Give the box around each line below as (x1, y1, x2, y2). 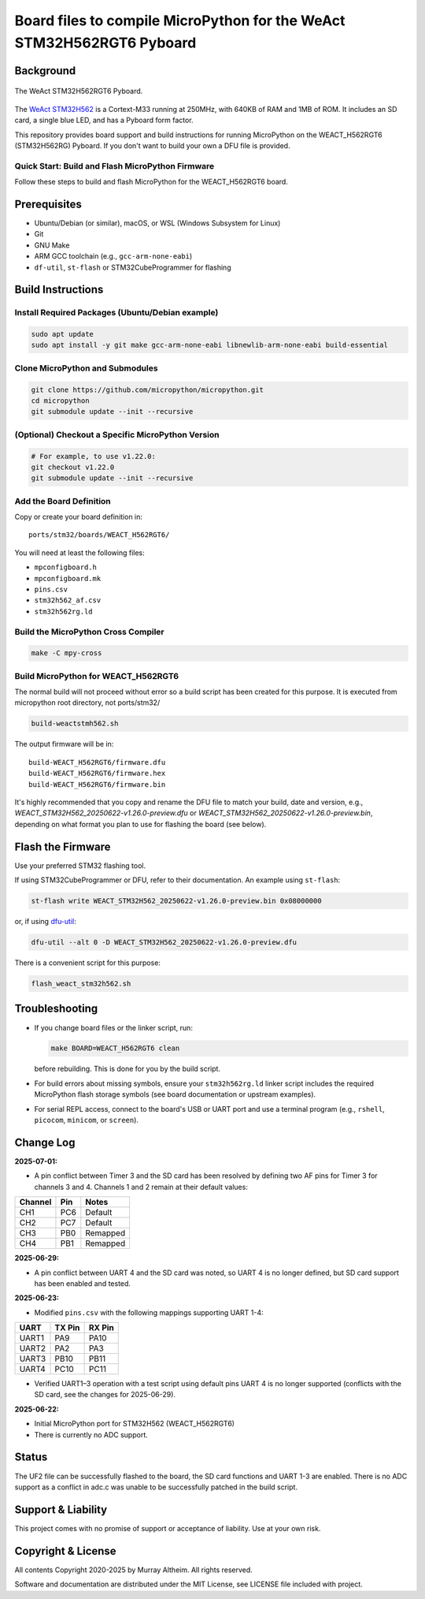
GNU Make (34, 240, 70, 250)
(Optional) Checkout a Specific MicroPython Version (14, 429, 220, 440)
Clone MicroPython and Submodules (14, 363, 158, 374)
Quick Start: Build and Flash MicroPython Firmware (14, 160, 215, 171)
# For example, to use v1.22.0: (31, 452, 157, 460)
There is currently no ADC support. (34, 1429, 149, 1439)
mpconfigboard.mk (34, 574, 102, 583)
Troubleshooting (14, 1002, 98, 1016)
